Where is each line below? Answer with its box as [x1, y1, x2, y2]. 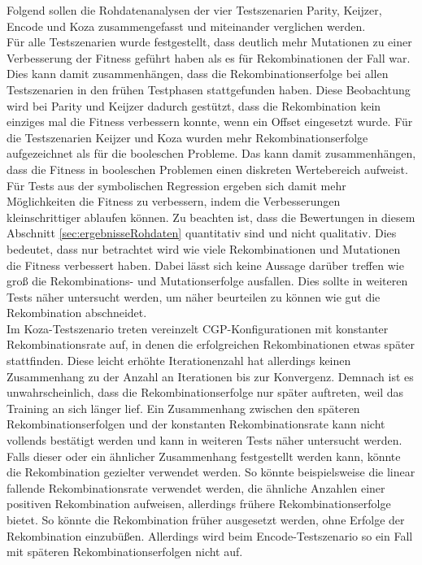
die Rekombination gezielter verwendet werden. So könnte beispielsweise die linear [7, 463, 415, 480]
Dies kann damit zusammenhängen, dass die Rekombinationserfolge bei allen [7, 65, 389, 82]
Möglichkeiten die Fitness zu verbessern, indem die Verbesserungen [7, 193, 341, 210]
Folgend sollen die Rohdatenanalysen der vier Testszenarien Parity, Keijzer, [7, 2, 382, 18]
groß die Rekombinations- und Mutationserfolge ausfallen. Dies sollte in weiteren [7, 272, 408, 289]
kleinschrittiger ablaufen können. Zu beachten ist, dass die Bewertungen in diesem [7, 208, 415, 225]
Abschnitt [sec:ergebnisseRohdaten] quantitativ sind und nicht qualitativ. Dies [7, 224, 397, 241]
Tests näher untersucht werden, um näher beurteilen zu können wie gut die [7, 288, 381, 305]
